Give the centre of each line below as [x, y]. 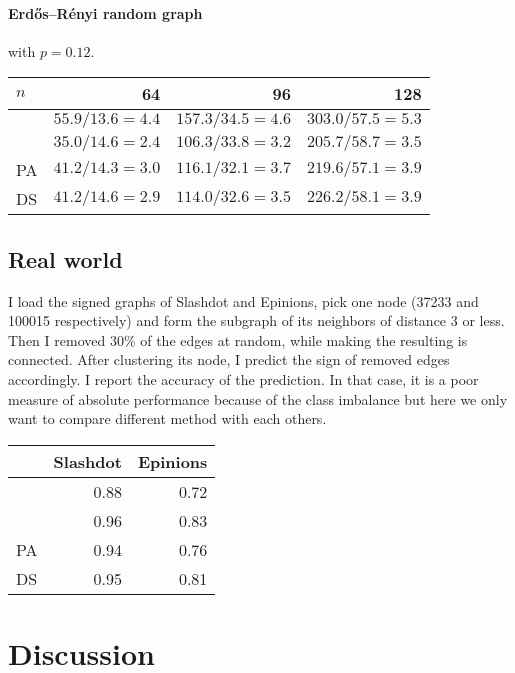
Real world [65, 258]
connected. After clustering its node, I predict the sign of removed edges [229, 359]
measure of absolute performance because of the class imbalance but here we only [258, 398]
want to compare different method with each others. [167, 418]
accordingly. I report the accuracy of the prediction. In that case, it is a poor [243, 378]
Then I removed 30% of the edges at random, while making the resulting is [238, 339]
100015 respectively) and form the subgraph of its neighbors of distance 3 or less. [256, 320]
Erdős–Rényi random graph [105, 12]
